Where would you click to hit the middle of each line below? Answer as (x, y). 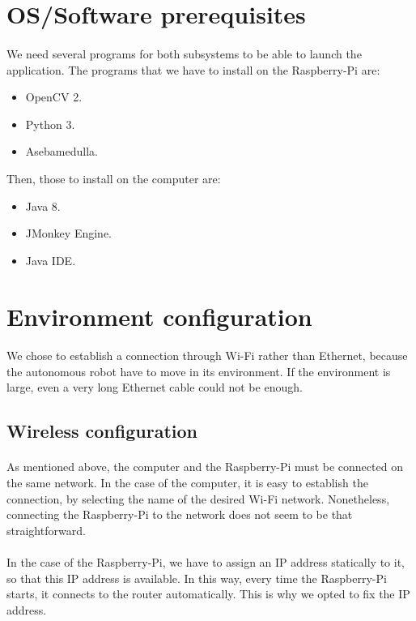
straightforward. (46, 530)
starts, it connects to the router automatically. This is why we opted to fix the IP (208, 594)
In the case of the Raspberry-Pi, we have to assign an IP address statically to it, (206, 562)
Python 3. (50, 124)
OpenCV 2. (54, 97)
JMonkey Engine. (68, 233)
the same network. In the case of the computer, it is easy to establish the (187, 483)
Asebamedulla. (62, 151)
